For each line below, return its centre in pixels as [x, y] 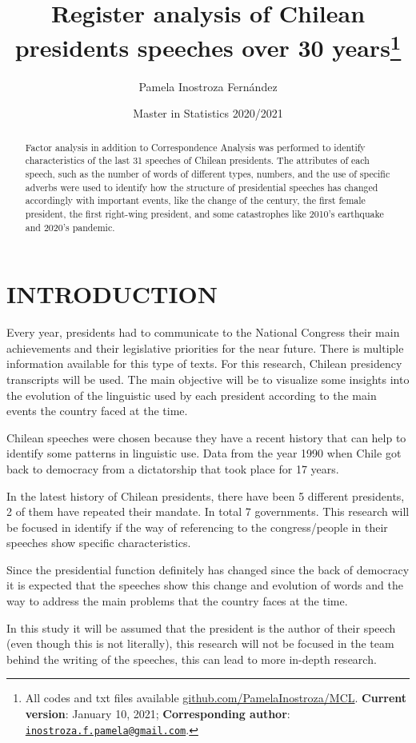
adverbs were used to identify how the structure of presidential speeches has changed [202, 187]
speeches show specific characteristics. [99, 543]
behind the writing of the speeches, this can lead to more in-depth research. [192, 659]
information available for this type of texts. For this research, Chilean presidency [204, 364]
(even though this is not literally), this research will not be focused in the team [200, 643]
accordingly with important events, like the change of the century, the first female [195, 200]
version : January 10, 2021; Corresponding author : [158, 714]
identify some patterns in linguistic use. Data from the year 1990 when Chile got [204, 453]
